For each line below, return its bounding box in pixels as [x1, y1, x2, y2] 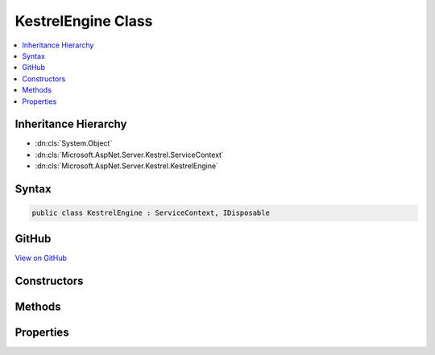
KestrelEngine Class [14, 12, 153, 30]
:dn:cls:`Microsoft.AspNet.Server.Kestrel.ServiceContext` [35, 150, 225, 159]
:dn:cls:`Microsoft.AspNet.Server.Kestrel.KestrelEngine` [35, 161, 219, 171]
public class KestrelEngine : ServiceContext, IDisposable [31, 208, 270, 217]
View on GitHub [14, 253, 68, 262]
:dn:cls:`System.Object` [35, 138, 113, 148]
